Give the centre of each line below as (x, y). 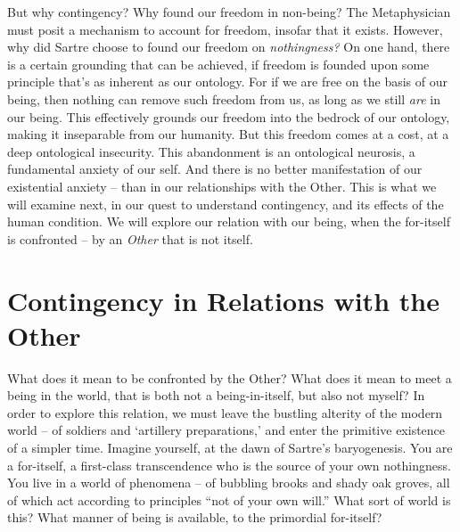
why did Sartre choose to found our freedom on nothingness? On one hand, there (229, 47)
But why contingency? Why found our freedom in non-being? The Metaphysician (229, 12)
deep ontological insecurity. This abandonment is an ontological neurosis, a (211, 151)
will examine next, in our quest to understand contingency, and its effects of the (226, 204)
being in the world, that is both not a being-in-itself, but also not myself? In (216, 395)
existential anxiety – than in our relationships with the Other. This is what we (222, 186)
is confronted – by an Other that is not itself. (130, 238)
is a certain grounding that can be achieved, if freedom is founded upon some (218, 64)
